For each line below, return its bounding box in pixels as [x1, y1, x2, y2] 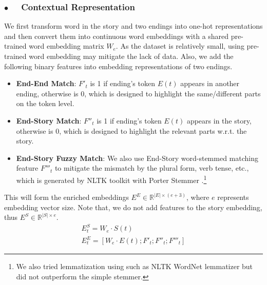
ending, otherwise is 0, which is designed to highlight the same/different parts [16, 88, 261, 98]
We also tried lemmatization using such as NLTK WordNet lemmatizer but [16, 261, 253, 272]
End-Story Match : [16, 115, 82, 126]
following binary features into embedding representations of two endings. [4, 60, 233, 71]
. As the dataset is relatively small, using [116, 40, 244, 51]
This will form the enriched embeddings [4, 192, 129, 202]
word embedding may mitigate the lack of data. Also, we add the [29, 51, 234, 61]
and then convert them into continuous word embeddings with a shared [4, 30, 229, 41]
